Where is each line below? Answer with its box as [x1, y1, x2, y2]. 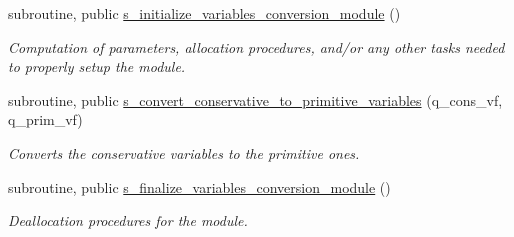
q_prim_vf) [8, 109, 83, 130]
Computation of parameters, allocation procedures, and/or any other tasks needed [8, 36, 505, 57]
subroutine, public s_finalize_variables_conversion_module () [8, 176, 391, 197]
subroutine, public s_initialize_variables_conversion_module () [8, 3, 401, 23]
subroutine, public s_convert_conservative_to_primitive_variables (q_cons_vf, [8, 89, 503, 110]
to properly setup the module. [8, 56, 186, 77]
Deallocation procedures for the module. [8, 210, 248, 231]
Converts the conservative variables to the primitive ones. [8, 142, 360, 163]
